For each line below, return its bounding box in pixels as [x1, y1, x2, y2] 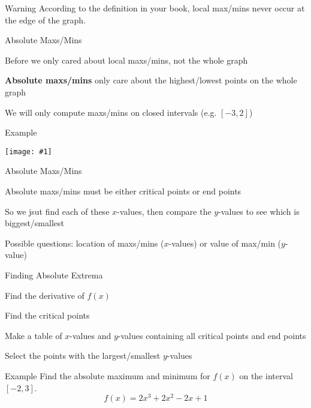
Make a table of [5, 329, 62, 341]
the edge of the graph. [5, 13, 86, 26]
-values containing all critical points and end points [117, 329, 306, 341]
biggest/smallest [5, 217, 64, 229]
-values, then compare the [117, 205, 212, 217]
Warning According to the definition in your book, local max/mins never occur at [5, 2, 305, 14]
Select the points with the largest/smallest [5, 349, 161, 362]
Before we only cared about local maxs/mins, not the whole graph [5, 53, 248, 66]
